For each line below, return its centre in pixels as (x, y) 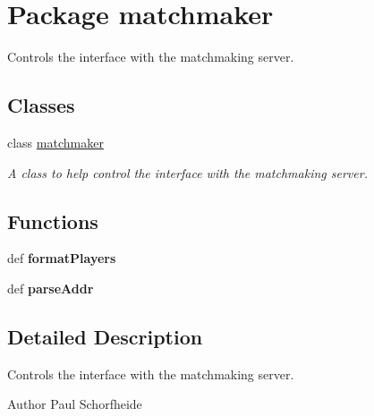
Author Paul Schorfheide (75, 404)
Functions (53, 221)
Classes (41, 105)
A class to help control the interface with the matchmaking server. (187, 172)
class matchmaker (55, 142)
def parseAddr (51, 288)
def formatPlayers (62, 258)
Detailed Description (105, 336)
